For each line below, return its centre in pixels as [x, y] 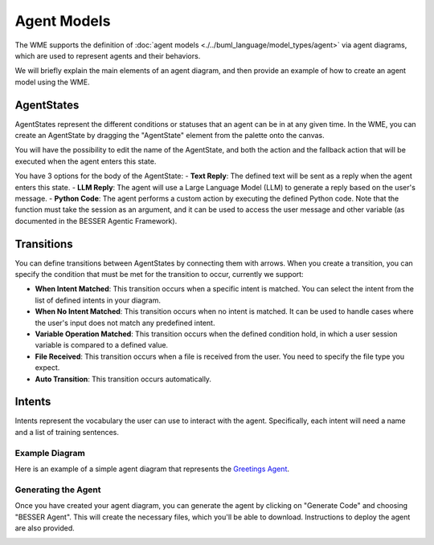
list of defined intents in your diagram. [98, 300]
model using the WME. [52, 82]
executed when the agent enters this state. [86, 161]
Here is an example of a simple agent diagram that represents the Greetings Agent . [152, 469]
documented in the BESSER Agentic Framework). [96, 221]
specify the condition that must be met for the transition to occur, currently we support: [160, 275]
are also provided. [45, 528]
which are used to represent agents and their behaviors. [108, 55]
